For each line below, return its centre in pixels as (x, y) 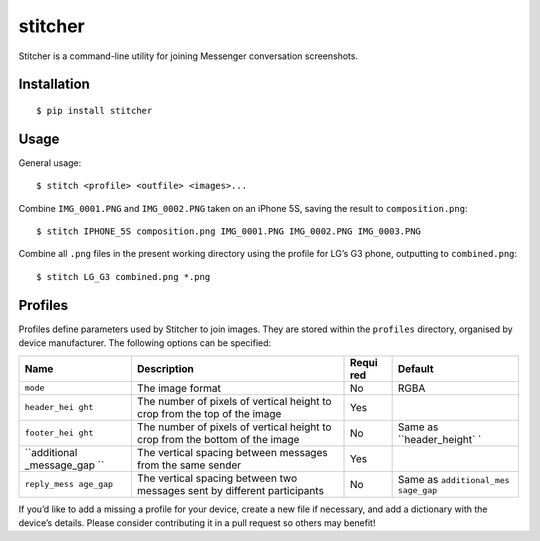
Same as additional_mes (453, 479)
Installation (54, 84)
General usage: (50, 162)
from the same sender (189, 465)
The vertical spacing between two (217, 478)
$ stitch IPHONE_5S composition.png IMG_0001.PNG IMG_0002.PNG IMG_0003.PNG (229, 231)
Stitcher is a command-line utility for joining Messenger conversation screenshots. (188, 56)
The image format (179, 388)
